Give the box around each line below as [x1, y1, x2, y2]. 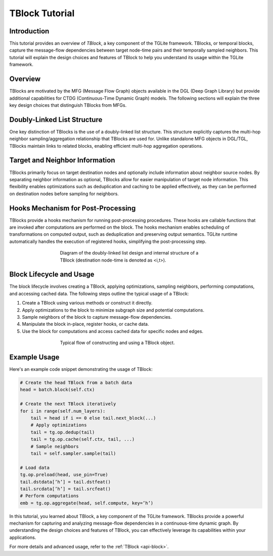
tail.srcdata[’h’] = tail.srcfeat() [20, 486, 111, 492]
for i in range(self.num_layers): [20, 408, 106, 414]
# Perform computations [20, 493, 79, 499]
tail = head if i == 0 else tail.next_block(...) [30, 415, 156, 421]
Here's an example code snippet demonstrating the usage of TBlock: [9, 366, 153, 372]
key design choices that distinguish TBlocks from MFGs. [9, 102, 127, 108]
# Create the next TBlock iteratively [20, 401, 116, 407]
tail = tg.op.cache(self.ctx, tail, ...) [30, 437, 135, 442]
